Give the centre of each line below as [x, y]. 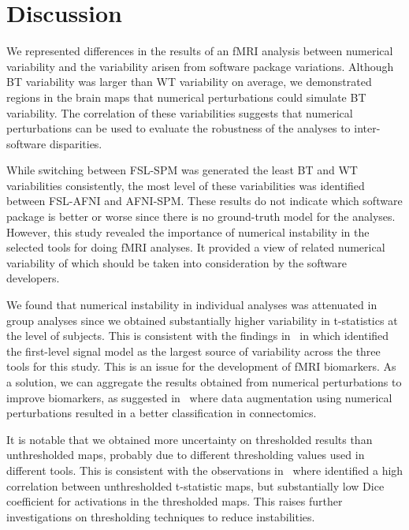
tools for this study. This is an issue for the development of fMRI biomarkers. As [201, 366]
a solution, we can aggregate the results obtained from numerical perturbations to [204, 382]
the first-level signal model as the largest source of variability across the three [193, 351]
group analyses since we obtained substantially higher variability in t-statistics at [202, 320]
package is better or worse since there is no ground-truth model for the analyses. [201, 216]
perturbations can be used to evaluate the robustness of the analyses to [178, 128]
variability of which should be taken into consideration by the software [177, 262]
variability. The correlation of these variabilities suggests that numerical [180, 112]
